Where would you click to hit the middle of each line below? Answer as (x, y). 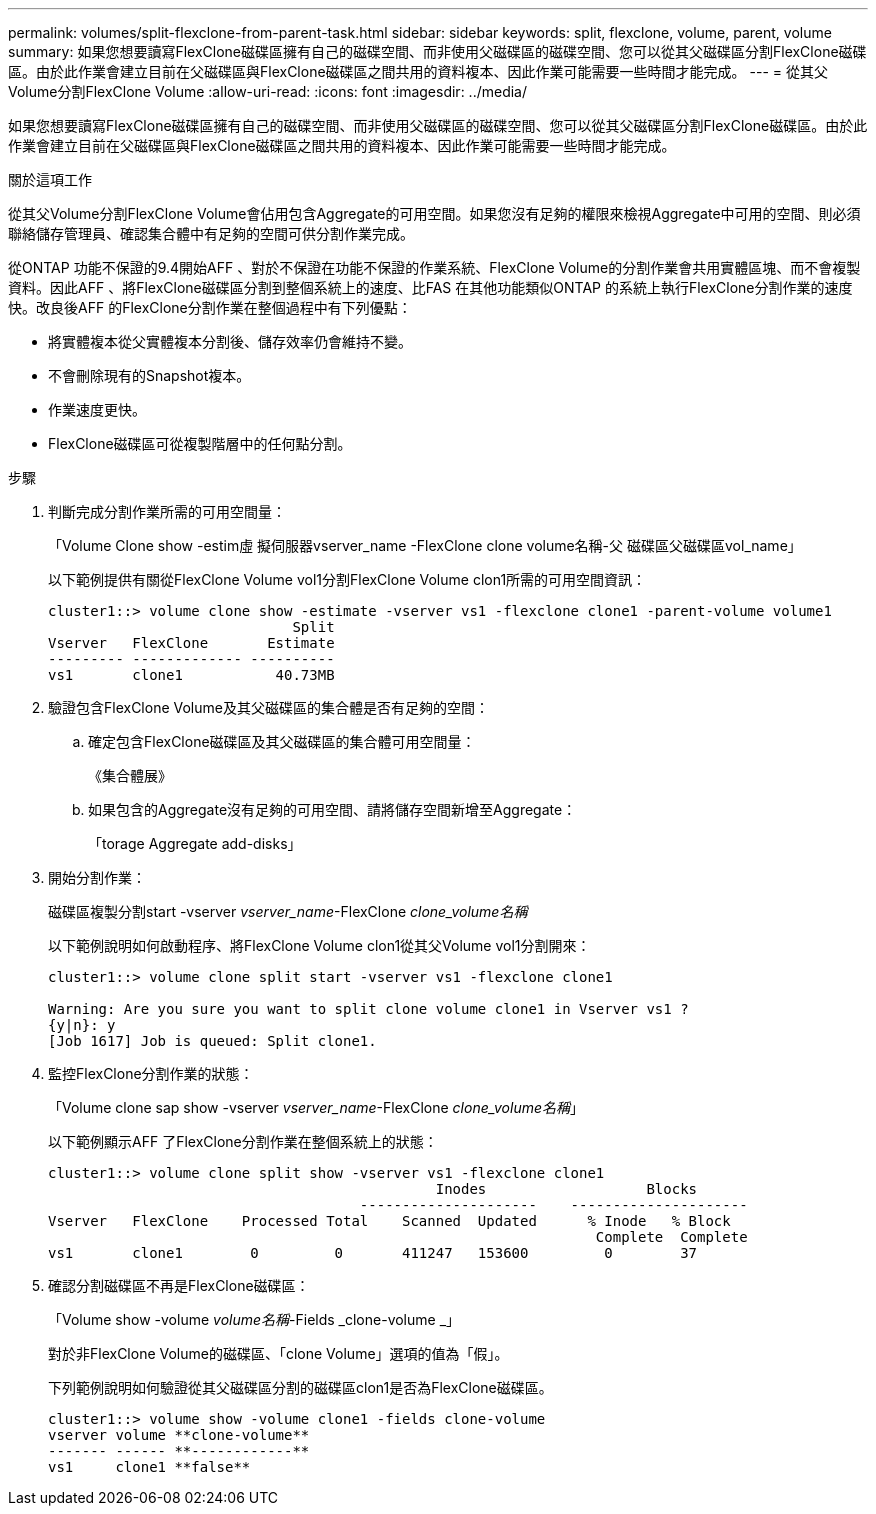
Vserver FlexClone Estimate (191, 643)
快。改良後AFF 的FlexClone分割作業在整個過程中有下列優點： (210, 307)
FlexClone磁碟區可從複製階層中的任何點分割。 (200, 443)
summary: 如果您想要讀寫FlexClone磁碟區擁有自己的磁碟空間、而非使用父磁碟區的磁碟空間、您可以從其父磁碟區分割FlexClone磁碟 (437, 51)
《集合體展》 (130, 775)
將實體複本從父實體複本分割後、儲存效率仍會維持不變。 (230, 341)
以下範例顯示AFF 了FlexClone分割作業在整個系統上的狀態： (243, 1141)
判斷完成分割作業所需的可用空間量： (167, 511)
